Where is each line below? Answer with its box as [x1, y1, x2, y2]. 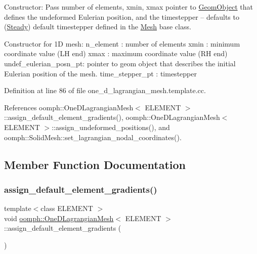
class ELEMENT [40, 203, 93, 214]
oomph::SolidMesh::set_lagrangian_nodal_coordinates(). [4, 132, 182, 142]
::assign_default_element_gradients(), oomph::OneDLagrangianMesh [4, 112, 220, 122]
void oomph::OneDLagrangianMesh [4, 213, 114, 223]
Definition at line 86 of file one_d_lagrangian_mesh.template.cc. [4, 85, 206, 96]
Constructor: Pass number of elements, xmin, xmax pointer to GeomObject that [4, 2, 253, 12]
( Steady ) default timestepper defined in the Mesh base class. [4, 21, 191, 32]
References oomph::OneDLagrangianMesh [4, 102, 134, 112]
